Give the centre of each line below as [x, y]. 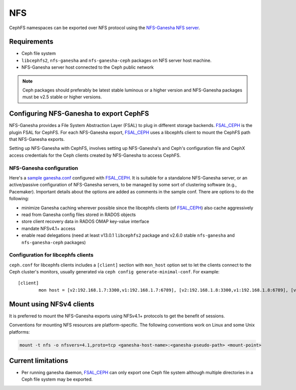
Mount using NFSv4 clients [52, 304]
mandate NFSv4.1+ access [49, 228]
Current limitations [39, 361]
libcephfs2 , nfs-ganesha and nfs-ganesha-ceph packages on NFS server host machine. [116, 60]
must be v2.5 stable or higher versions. [62, 97]
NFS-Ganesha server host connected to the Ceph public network [88, 67]
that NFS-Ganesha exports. [37, 139]
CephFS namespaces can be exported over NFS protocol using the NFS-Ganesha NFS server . [104, 28]
